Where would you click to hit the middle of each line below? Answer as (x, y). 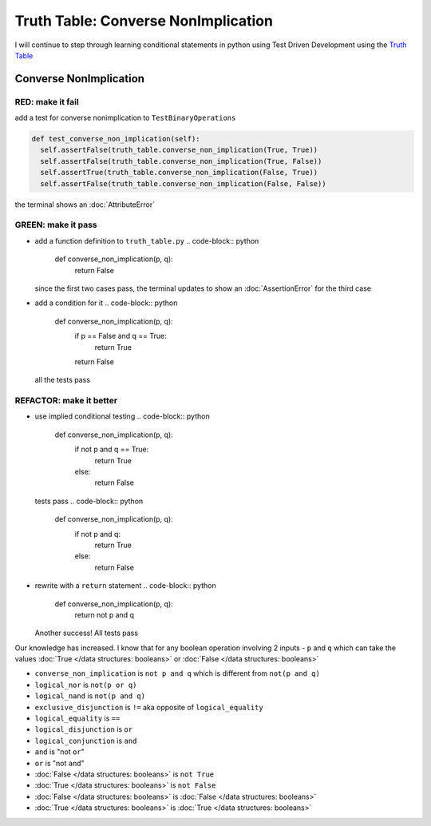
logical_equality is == (77, 718)
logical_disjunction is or (84, 729)
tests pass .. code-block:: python (89, 501)
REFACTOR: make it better (66, 401)
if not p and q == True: (112, 449)
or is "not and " (60, 763)
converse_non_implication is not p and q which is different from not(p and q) (178, 673)
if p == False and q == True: (121, 336)
